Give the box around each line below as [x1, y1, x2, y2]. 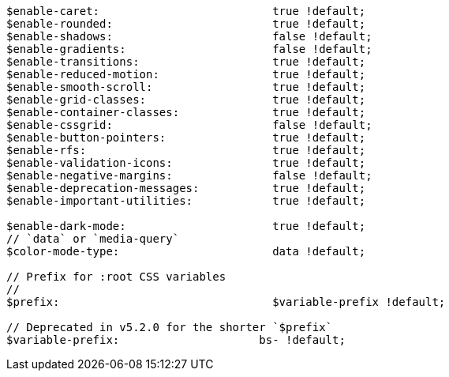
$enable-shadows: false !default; [6, 30, 372, 43]
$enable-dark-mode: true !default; [6, 220, 366, 232]
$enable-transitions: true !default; [6, 55, 366, 68]
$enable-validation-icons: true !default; [6, 156, 366, 169]
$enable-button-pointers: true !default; [6, 131, 366, 144]
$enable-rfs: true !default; [6, 144, 366, 156]
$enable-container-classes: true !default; [6, 106, 366, 119]
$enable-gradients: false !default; [6, 43, 372, 55]
